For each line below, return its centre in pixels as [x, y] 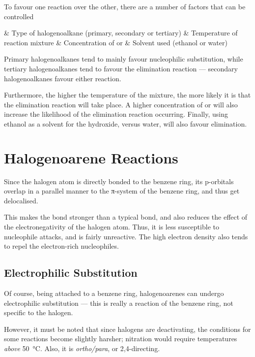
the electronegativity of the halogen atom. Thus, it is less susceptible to [112, 227]
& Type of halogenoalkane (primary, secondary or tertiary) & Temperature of [121, 33]
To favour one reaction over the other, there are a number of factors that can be [125, 6]
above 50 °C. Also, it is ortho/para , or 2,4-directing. [82, 348]
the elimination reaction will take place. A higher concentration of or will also [121, 104]
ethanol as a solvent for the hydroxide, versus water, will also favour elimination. [126, 123]
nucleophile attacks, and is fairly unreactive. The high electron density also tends [126, 236]
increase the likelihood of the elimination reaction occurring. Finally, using [116, 114]
